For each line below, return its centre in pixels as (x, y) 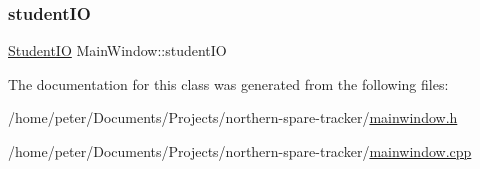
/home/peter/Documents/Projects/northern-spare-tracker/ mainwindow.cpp (240, 151)
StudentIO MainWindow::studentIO (117, 50)
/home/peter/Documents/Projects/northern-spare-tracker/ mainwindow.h (233, 117)
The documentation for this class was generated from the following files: (228, 83)
